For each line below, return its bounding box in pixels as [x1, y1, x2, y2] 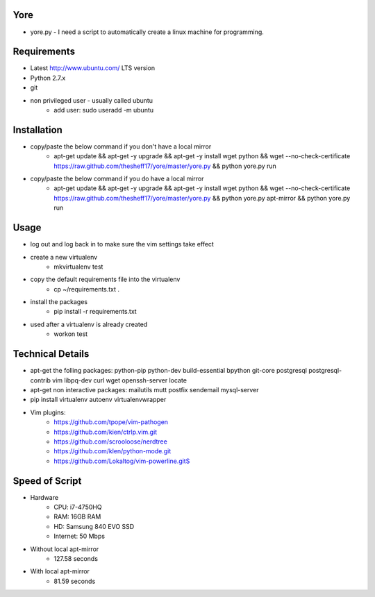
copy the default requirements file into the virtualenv [30, 275, 181, 284]
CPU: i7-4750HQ [53, 503, 102, 511]
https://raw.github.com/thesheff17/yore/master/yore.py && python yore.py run [53, 162, 277, 170]
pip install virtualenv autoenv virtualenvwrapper [30, 396, 167, 404]
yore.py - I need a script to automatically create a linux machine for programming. [30, 28, 264, 36]
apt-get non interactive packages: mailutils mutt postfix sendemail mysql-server [30, 385, 260, 394]
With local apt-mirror [30, 567, 90, 575]
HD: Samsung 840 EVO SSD [53, 522, 135, 530]
